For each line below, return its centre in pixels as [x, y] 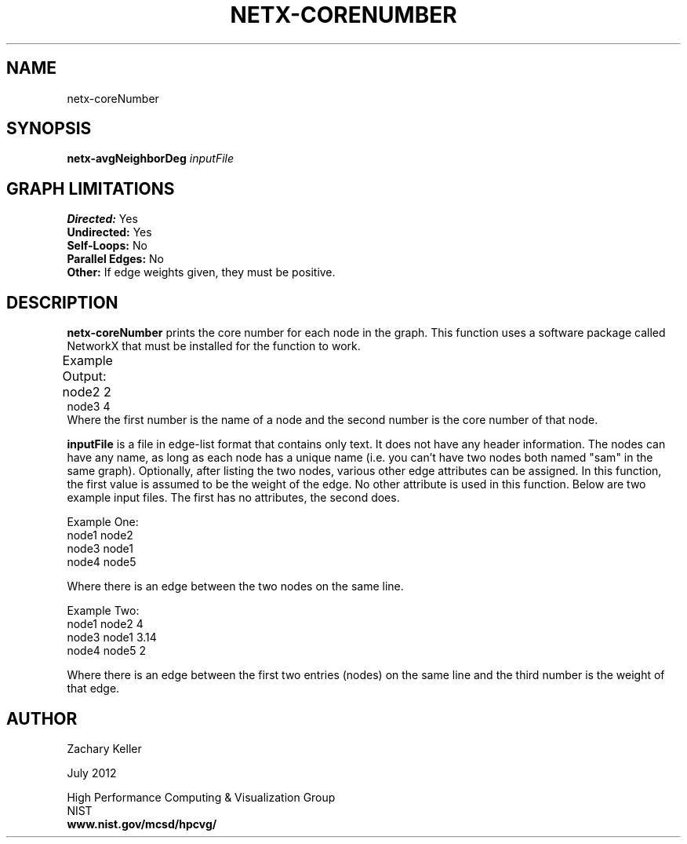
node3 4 [89, 407]
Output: [84, 376]
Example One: [103, 522]
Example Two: [103, 611]
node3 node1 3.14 [112, 638]
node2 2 [87, 392]
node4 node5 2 [106, 651]
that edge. [93, 689]
